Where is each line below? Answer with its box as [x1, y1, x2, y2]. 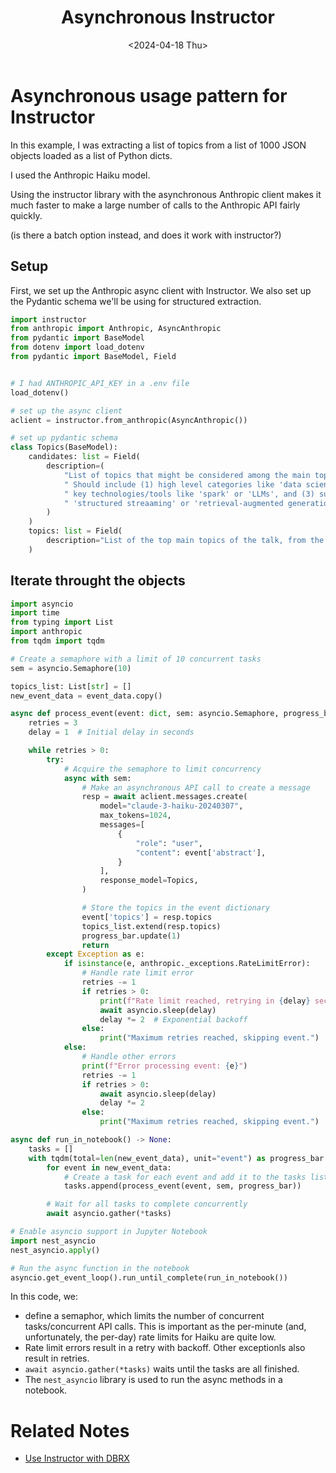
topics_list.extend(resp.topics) [81, 921, 222, 931]
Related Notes [10, 1419, 130, 1442]
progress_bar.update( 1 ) [81, 931, 182, 941]
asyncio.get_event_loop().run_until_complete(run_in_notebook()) [10, 1272, 288, 1283]
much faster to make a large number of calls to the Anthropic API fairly [10, 199, 301, 211]
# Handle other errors [81, 1052, 177, 1062]
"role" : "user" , [135, 838, 203, 848]
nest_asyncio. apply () [10, 1245, 101, 1255]
